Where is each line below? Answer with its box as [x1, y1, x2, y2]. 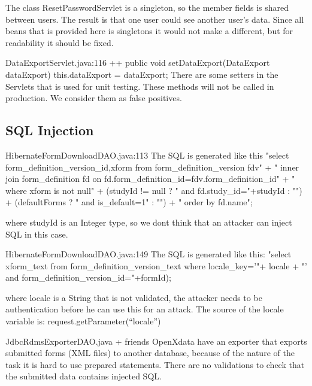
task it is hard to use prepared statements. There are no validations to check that [5, 358, 305, 370]
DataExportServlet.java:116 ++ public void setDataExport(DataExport [5, 56, 270, 69]
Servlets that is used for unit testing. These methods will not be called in [5, 80, 274, 92]
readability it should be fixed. [5, 36, 114, 48]
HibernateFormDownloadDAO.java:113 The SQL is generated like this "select [5, 148, 289, 161]
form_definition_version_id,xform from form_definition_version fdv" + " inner [5, 160, 299, 173]
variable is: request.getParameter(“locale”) [5, 315, 161, 327]
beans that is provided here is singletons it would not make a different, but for [5, 25, 293, 37]
